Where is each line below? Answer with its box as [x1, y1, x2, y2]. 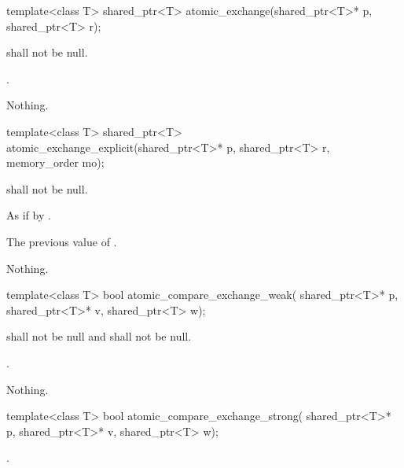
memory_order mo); [6, 154, 105, 171]
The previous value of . [6, 233, 117, 249]
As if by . [6, 207, 51, 223]
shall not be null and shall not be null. [6, 328, 192, 345]
